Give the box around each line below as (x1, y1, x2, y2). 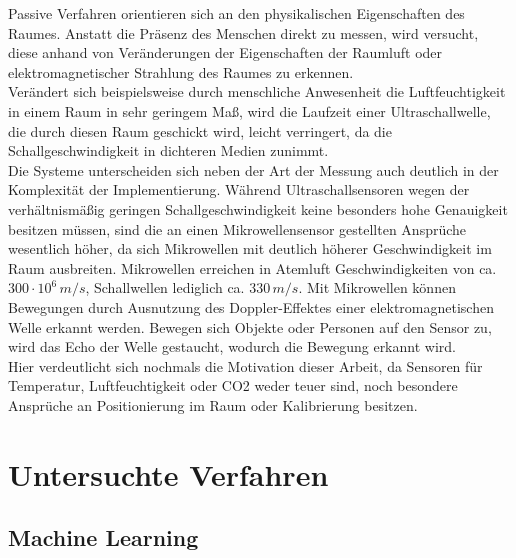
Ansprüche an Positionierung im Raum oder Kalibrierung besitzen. (8, 394, 418, 415)
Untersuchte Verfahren (8, 453, 329, 494)
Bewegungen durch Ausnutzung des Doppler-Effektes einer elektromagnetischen (8, 296, 494, 317)
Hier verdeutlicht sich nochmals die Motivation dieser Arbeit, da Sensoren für (8, 355, 483, 376)
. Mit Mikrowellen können (298, 277, 456, 298)
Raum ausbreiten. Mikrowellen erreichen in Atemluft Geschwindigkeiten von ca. (8, 257, 497, 278)
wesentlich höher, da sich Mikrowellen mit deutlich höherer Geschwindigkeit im (8, 238, 492, 259)
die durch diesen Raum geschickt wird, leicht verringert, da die (8, 120, 392, 141)
